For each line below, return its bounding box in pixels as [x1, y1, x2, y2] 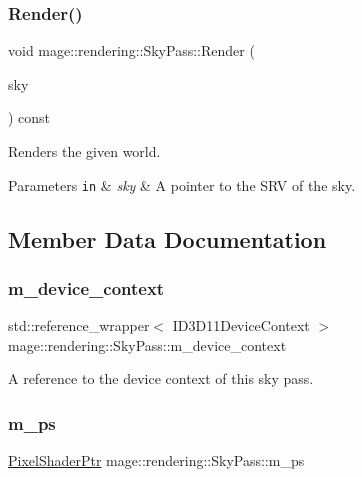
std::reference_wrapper [8, 315, 150, 336]
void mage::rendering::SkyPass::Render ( [8, 40, 255, 61]
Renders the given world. [8, 141, 161, 161]
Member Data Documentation [8, 223, 327, 254]
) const [8, 107, 51, 128]
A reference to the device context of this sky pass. [8, 368, 314, 389]
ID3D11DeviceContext [172, 315, 310, 336]
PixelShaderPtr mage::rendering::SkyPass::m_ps [8, 450, 305, 471]
